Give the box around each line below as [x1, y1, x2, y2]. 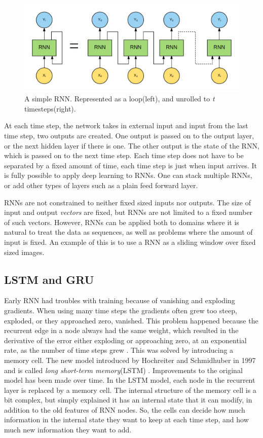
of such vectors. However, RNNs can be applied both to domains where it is [4, 216, 239, 227]
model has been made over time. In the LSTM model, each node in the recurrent [4, 375, 255, 385]
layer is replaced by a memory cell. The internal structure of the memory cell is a [4, 384, 256, 395]
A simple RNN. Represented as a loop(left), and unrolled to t [24, 93, 215, 104]
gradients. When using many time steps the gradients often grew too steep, [4, 305, 237, 315]
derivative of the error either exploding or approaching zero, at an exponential [4, 335, 247, 345]
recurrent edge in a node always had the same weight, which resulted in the [4, 325, 239, 336]
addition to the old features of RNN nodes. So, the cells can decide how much [4, 404, 245, 415]
